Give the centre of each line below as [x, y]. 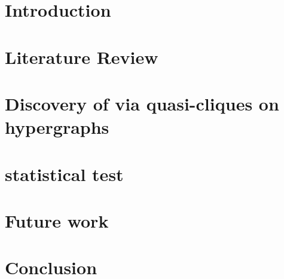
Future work [57, 220]
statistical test [64, 174]
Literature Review [82, 56]
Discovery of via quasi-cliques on [142, 103]
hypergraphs [57, 127]
